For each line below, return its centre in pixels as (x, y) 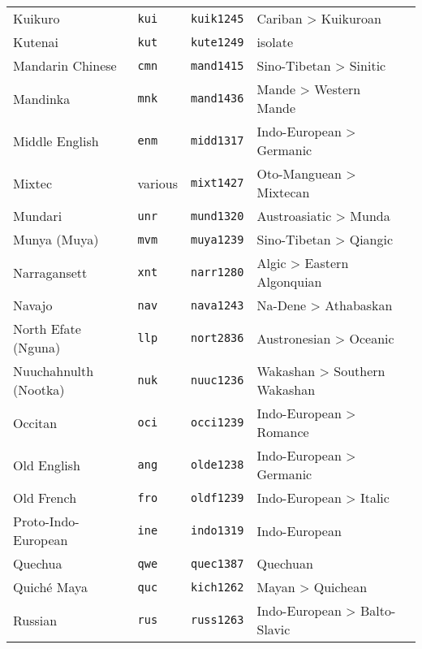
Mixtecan (283, 192)
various (157, 183)
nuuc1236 (217, 380)
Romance (283, 432)
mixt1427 (217, 183)
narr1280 (217, 272)
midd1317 (217, 141)
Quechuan (285, 563)
